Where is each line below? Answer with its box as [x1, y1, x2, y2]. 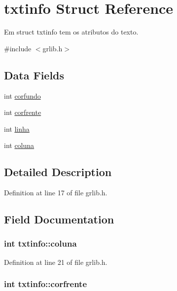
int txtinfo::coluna [4, 237, 77, 250]
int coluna [4, 140, 35, 150]
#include [4, 43, 32, 53]
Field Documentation [4, 212, 114, 227]
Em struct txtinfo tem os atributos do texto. [4, 27, 139, 37]
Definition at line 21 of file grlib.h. [4, 256, 107, 267]
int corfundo [4, 90, 41, 101]
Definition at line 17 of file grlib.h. [4, 187, 107, 198]
